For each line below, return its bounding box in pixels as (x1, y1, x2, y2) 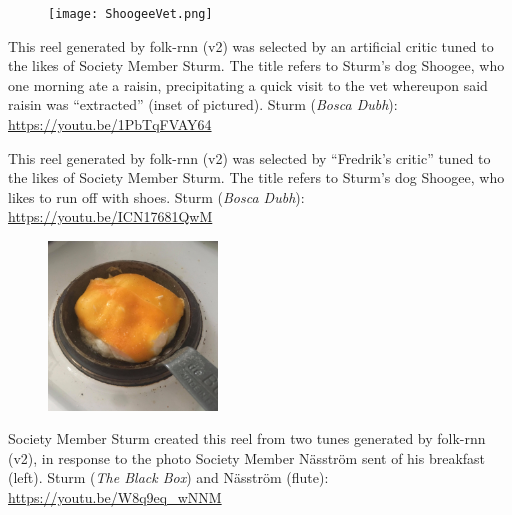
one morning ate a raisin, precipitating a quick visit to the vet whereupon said (8, 74, 488, 95)
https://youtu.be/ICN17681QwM (8, 206, 213, 227)
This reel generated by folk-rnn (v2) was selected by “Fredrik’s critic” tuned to (8, 147, 491, 168)
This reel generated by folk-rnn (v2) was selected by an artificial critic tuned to (8, 35, 494, 56)
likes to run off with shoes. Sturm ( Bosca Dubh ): (8, 186, 305, 207)
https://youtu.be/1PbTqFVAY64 (8, 114, 212, 135)
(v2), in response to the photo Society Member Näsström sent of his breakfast (8, 447, 486, 468)
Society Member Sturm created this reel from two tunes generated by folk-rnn (8, 428, 486, 449)
